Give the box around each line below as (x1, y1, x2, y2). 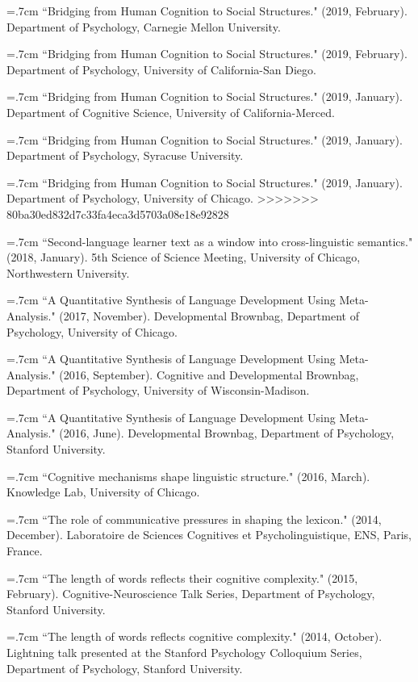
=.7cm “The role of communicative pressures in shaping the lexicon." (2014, (6, 510, 382, 527)
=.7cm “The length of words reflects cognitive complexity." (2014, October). (6, 628, 382, 645)
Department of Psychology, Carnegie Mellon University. (6, 18, 281, 35)
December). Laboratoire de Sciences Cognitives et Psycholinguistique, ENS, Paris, (6, 526, 412, 543)
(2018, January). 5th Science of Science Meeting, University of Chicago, (6, 249, 361, 266)
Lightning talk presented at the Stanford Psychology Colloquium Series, (6, 644, 362, 660)
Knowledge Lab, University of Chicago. (6, 483, 200, 500)
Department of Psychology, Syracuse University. (6, 147, 244, 164)
